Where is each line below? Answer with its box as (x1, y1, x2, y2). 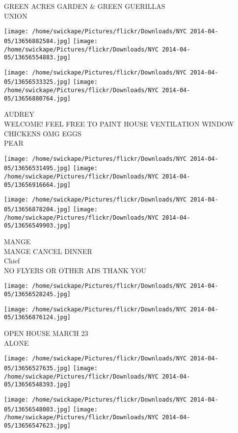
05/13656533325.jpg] (4, 78, 71, 86)
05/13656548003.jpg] (4, 406, 71, 413)
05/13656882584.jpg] (4, 37, 71, 45)
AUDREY (4, 109, 34, 119)
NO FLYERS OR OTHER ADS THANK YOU (4, 265, 147, 275)
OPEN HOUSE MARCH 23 (4, 328, 88, 338)
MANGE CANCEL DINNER (4, 246, 92, 256)
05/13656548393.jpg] (4, 381, 71, 388)
